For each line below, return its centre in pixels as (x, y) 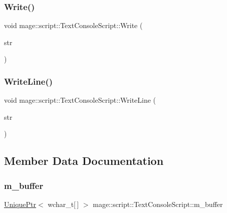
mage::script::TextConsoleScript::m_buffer (158, 204)
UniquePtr (20, 204)
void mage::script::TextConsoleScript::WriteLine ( (80, 100)
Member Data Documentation (84, 161)
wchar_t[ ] (63, 204)
